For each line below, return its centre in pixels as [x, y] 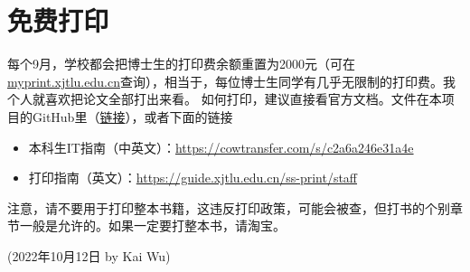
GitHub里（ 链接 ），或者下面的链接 [132, 116]
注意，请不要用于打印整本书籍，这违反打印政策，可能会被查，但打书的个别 [229, 207]
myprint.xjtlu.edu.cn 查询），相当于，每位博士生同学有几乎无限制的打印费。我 [231, 81]
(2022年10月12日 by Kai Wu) [89, 255]
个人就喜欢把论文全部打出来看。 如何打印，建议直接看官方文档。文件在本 [225, 99]
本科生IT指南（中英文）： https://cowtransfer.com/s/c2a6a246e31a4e [221, 147]
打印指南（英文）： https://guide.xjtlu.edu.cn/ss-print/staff [193, 178]
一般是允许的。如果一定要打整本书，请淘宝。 [152, 225]
